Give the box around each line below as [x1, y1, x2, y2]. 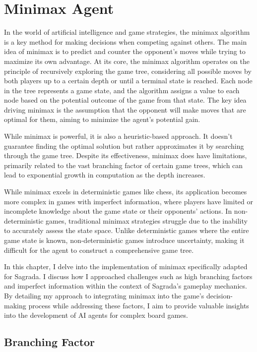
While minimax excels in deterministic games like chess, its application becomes [4, 186, 247, 197]
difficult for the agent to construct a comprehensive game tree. [4, 244, 194, 255]
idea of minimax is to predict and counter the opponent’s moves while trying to [4, 46, 246, 57]
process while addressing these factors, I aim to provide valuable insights [28, 300, 249, 310]
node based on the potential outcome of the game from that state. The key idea [4, 95, 247, 105]
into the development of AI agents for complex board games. [4, 310, 188, 320]
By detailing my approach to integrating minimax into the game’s [4, 290, 204, 300]
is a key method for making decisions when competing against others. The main [4, 36, 247, 47]
